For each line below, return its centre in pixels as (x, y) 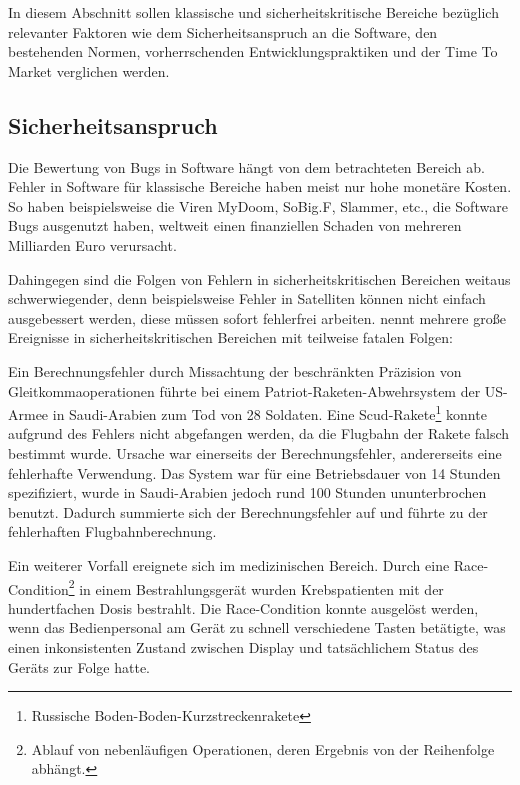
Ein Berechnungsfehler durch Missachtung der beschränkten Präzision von (235, 370)
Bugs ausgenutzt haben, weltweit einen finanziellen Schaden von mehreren (235, 225)
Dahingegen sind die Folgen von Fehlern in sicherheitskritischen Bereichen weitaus (259, 278)
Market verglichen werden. (89, 70)
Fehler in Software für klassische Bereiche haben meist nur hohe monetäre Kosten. (260, 186)
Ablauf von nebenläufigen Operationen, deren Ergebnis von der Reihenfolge (263, 748)
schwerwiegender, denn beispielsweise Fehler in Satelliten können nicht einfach (247, 298)
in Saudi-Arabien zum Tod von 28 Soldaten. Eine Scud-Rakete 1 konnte (269, 412)
